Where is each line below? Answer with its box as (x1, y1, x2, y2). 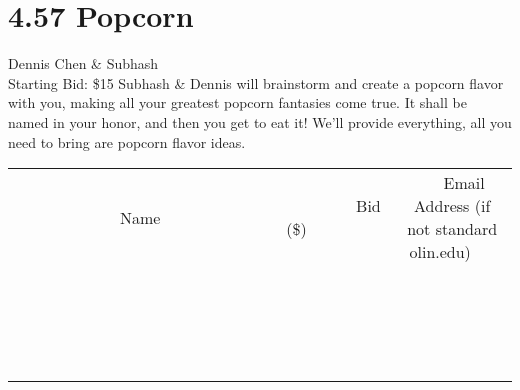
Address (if (414, 194, 491, 218)
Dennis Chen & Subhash (8, 53, 159, 74)
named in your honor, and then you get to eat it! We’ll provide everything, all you (8, 111, 512, 132)
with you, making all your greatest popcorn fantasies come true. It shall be (8, 92, 467, 113)
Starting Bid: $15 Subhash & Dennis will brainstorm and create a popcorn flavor (8, 72, 504, 93)
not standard (407, 217, 498, 241)
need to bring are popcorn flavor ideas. (8, 131, 246, 152)
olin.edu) (409, 240, 471, 264)
